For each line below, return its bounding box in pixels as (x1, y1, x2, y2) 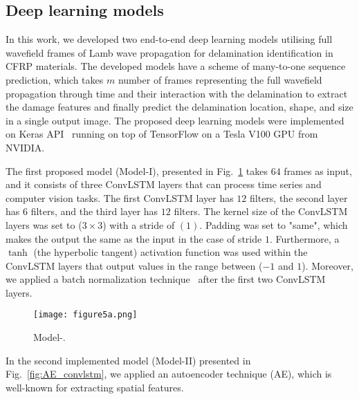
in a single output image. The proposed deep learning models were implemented (6, 113, 344, 127)
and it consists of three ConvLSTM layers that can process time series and (6, 177, 322, 192)
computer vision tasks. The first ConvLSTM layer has (6, 190, 234, 205)
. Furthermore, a (269, 231, 340, 245)
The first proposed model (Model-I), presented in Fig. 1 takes (6, 163, 268, 178)
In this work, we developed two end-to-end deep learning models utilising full (6, 32, 333, 46)
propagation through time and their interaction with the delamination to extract (6, 86, 348, 100)
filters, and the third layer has (30, 204, 158, 219)
